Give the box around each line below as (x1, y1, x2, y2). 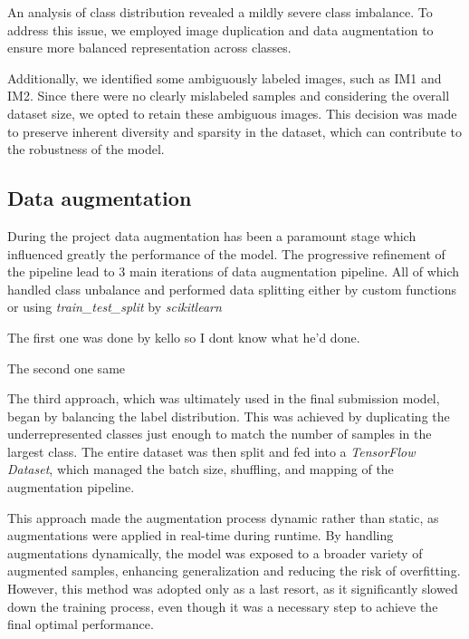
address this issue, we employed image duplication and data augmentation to (7, 20, 434, 39)
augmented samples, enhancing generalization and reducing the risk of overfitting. (7, 561, 461, 580)
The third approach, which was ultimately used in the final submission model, (7, 389, 440, 408)
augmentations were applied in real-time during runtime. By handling (7, 526, 394, 545)
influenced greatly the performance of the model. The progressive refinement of (7, 244, 445, 263)
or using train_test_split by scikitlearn (7, 297, 222, 316)
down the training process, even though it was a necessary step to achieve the (7, 596, 438, 615)
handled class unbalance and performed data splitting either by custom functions (7, 279, 456, 298)
